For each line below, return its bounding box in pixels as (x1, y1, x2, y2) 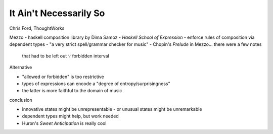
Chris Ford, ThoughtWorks (9, 25, 65, 31)
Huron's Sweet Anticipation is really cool (22, 120, 107, 126)
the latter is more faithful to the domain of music (22, 88, 122, 94)
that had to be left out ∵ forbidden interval (22, 53, 110, 59)
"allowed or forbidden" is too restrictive (22, 74, 105, 80)
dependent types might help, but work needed (22, 113, 119, 119)
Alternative (9, 64, 32, 71)
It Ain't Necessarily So (9, 8, 105, 19)
